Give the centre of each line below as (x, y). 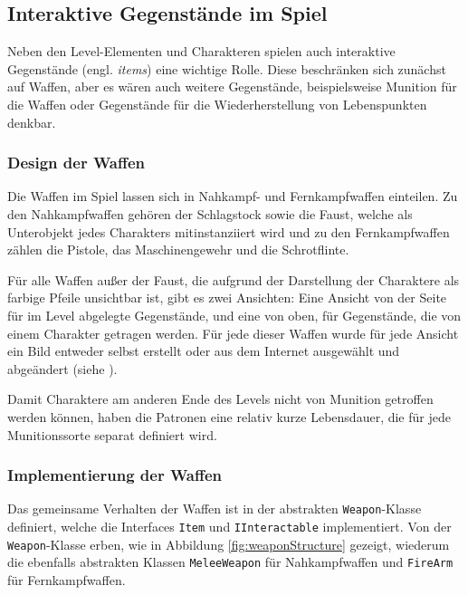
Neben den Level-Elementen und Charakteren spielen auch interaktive (201, 51)
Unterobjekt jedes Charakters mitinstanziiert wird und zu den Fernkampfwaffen (229, 231)
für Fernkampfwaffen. (67, 579)
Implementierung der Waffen (115, 475)
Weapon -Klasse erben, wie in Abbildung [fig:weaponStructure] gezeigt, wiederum (229, 544)
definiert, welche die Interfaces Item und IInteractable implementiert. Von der (229, 526)
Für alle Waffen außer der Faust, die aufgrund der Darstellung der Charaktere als (234, 279)
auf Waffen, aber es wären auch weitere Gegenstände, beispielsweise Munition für (232, 86)
